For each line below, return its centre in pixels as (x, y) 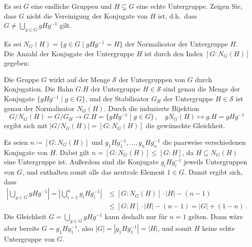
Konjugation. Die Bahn (39, 89)
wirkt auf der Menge (80, 79)
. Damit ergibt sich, (213, 172)
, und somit (175, 228)
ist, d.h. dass (177, 15)
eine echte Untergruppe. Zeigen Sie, (189, 6)
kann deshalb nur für (136, 216)
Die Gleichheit (25, 216)
